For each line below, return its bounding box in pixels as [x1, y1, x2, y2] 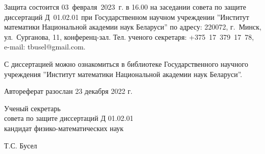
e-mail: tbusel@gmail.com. [4, 41, 86, 52]
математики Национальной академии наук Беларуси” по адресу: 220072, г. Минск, [4, 21, 262, 32]
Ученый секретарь [4, 102, 61, 113]
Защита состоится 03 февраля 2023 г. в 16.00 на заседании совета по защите [4, 2, 246, 12]
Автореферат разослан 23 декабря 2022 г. [4, 86, 133, 96]
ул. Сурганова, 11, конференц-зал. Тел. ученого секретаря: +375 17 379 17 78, [4, 31, 254, 42]
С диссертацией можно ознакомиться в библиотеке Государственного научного [4, 58, 249, 69]
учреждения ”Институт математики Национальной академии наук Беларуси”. [4, 68, 243, 79]
